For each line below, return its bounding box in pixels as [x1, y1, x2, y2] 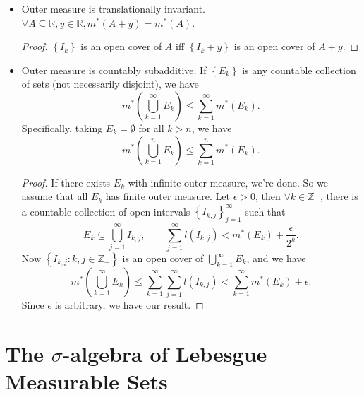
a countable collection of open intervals [21, 204, 190, 218]
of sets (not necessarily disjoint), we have [21, 76, 199, 91]
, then [255, 189, 281, 204]
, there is [320, 189, 358, 204]
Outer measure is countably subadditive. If [21, 62, 207, 77]
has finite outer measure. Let [105, 189, 231, 204]
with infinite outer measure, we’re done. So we [128, 175, 328, 189]
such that [245, 204, 286, 218]
